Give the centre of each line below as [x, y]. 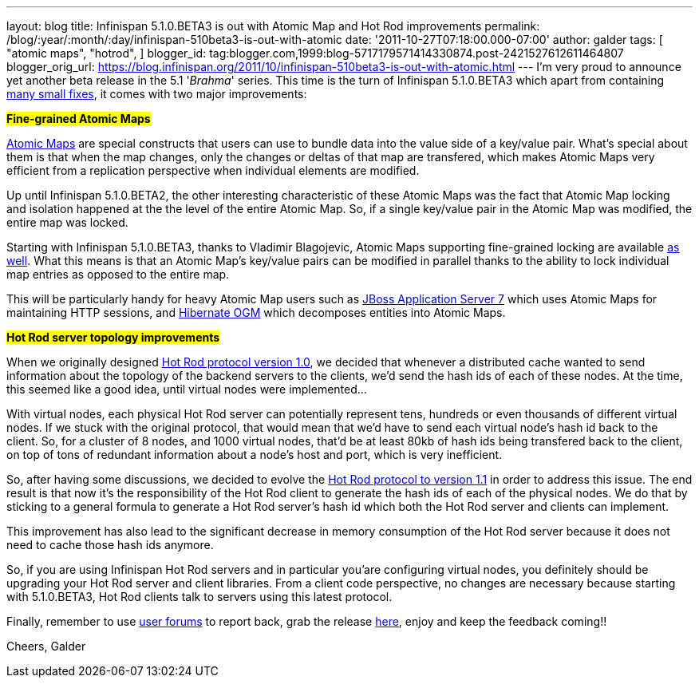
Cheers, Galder [46, 646]
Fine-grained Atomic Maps [79, 119]
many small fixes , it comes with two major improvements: [157, 94]
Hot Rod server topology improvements [113, 337]
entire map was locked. [67, 222]
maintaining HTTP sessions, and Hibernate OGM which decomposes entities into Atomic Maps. [256, 312]
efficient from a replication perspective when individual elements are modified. [213, 170]
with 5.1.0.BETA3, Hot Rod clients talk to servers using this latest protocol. [199, 597]
